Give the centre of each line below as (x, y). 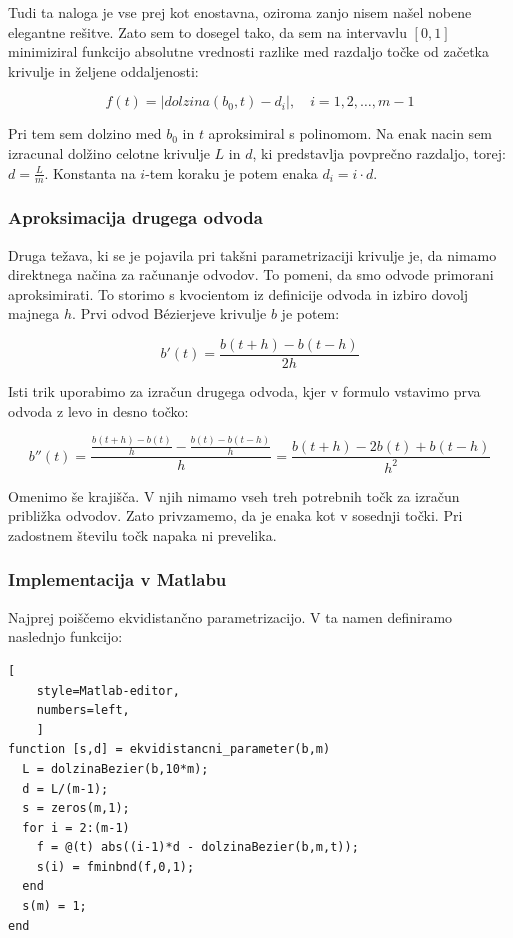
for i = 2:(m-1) (76, 827)
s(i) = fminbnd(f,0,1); (115, 866)
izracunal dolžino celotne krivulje (109, 152)
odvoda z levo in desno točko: (98, 410)
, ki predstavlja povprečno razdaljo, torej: (379, 152)
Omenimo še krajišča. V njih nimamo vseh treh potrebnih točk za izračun (234, 495)
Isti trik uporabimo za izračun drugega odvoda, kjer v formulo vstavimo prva (244, 391)
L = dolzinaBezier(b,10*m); (115, 768)
